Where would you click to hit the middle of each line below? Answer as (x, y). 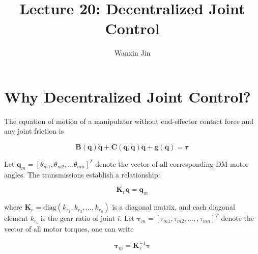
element (16, 218)
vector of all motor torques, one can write (69, 229)
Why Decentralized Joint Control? (127, 96)
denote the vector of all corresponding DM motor (172, 164)
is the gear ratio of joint (78, 218)
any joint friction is (34, 131)
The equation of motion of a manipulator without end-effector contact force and (129, 121)
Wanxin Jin (132, 53)
